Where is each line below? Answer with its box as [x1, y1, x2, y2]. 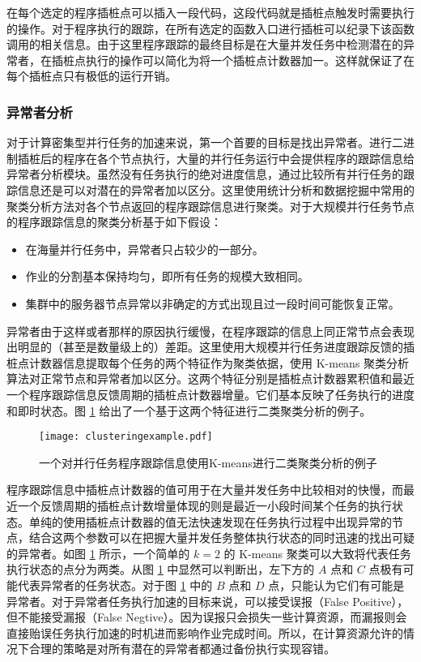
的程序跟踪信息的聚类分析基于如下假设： [6, 213, 222, 230]
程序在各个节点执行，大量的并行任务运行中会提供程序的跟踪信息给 [62, 149, 415, 166]
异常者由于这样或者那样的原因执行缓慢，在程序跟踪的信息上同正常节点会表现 [6, 322, 415, 339]
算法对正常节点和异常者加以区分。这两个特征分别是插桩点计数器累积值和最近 [6, 370, 415, 387]
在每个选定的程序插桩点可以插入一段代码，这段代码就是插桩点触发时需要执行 [6, 4, 415, 20]
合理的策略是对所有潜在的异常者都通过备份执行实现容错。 [28, 640, 335, 657]
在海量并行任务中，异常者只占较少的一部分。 [25, 240, 264, 257]
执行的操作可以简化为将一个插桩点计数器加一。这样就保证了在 [85, 51, 415, 68]
